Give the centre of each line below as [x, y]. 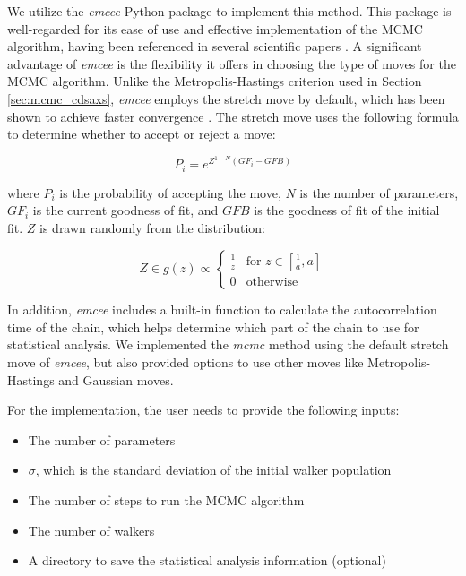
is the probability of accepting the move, [170, 192]
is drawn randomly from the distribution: [152, 228]
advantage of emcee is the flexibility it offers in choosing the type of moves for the [232, 63]
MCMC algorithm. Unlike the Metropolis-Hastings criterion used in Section [215, 81]
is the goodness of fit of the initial [347, 210]
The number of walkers [91, 530]
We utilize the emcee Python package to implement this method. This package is [229, 11]
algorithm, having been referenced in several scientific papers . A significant [215, 46]
